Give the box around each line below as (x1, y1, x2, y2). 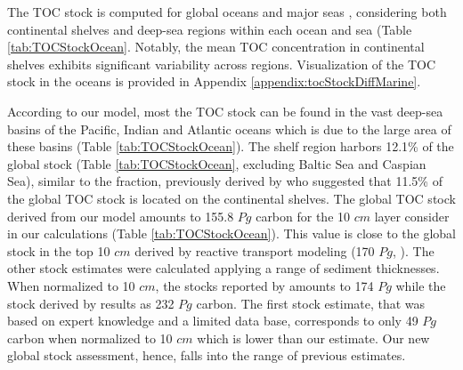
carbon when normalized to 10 (7, 328, 173, 347)
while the (395, 276, 446, 294)
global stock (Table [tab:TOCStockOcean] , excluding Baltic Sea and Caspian (7, 154, 426, 173)
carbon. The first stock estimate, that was (196, 294, 426, 312)
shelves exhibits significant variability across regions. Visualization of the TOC (7, 54, 436, 73)
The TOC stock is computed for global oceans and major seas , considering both (7, 3, 447, 20)
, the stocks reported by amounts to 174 (155, 276, 374, 294)
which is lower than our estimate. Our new (197, 328, 430, 347)
